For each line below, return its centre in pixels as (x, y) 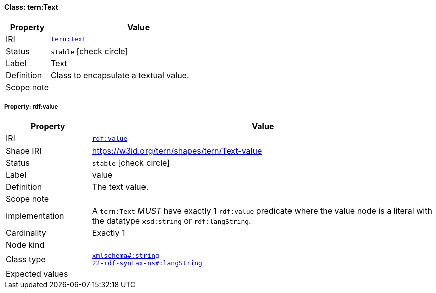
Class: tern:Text (31, 7)
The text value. (120, 187)
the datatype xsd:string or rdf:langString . (172, 221)
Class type (26, 260)
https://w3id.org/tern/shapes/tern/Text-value (177, 151)
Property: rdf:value (31, 107)
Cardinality (26, 233)
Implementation (35, 216)
